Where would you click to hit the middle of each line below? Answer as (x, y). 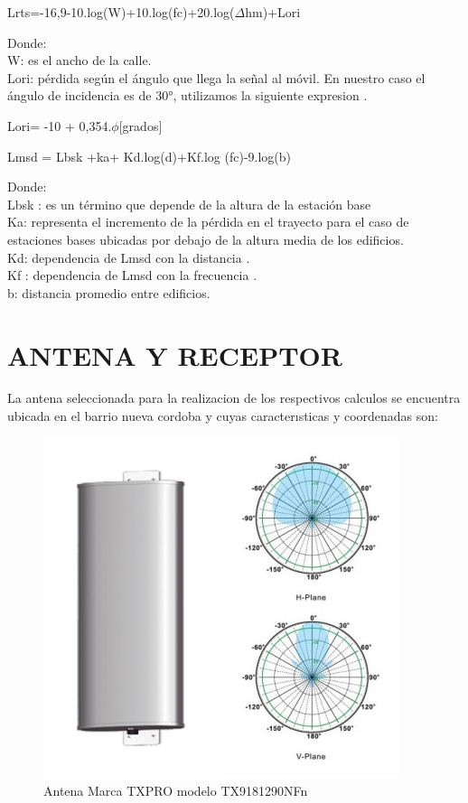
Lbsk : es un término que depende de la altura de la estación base (189, 204)
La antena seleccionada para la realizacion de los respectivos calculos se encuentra (234, 398)
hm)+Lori (273, 12)
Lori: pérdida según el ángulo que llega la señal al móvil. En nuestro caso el (216, 77)
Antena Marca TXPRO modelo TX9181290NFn (176, 791)
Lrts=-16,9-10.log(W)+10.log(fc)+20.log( (121, 12)
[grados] (140, 125)
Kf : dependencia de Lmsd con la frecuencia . (132, 275)
